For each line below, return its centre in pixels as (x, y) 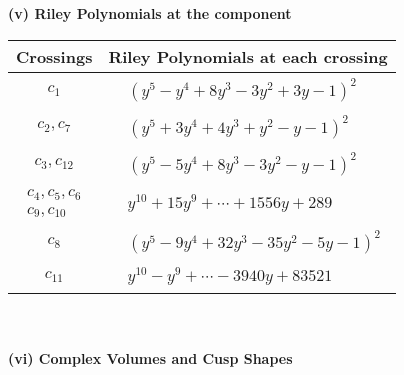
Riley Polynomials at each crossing (248, 56)
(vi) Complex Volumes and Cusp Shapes (150, 357)
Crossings (54, 56)
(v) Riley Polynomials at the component (150, 13)
